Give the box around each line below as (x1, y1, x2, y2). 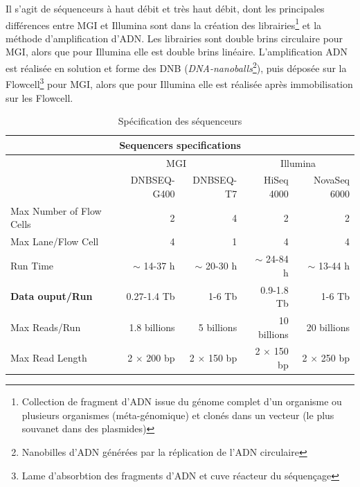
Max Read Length (10, 351, 87, 365)
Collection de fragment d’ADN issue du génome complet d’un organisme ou (21, 394, 342, 409)
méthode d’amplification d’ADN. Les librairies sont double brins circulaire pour (6, 30, 343, 45)
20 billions (306, 319, 350, 334)
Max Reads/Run (10, 319, 81, 334)
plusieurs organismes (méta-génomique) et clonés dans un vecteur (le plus (21, 407, 334, 422)
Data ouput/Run (10, 289, 93, 303)
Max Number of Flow (10, 203, 102, 218)
